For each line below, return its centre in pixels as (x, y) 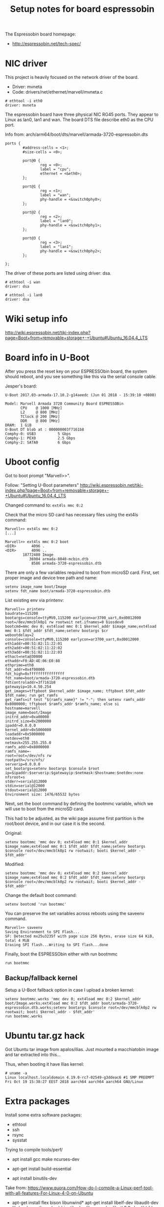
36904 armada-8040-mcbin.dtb (59, 559)
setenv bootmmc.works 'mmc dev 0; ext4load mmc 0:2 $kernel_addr (73, 999)
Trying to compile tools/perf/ (34, 1149)
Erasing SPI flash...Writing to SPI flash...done (57, 945)
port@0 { (32, 161)
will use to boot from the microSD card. (45, 809)
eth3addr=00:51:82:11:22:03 (34, 652)
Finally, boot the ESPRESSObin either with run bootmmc (61, 954)
